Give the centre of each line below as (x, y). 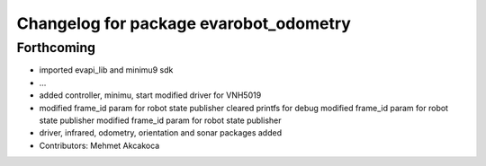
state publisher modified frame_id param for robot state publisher (160, 120)
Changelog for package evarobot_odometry (184, 23)
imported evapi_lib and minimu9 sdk (106, 70)
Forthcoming (56, 48)
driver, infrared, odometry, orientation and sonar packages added (161, 133)
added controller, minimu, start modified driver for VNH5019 (150, 95)
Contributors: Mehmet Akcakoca (99, 145)
